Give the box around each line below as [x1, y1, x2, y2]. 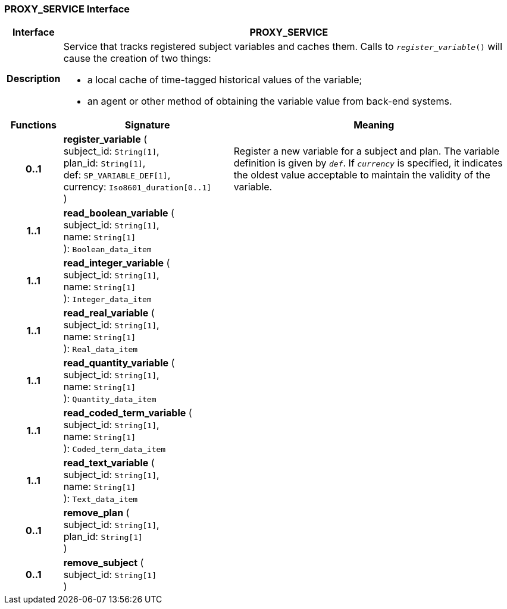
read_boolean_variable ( [63, 207, 174, 219]
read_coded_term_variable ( [63, 407, 192, 419]
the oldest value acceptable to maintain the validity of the [233, 169, 490, 181]
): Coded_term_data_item [63, 442, 166, 455]
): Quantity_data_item [63, 393, 157, 405]
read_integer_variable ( [63, 257, 170, 269]
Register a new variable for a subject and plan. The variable [233, 145, 500, 158]
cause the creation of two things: [63, 52, 211, 65]
